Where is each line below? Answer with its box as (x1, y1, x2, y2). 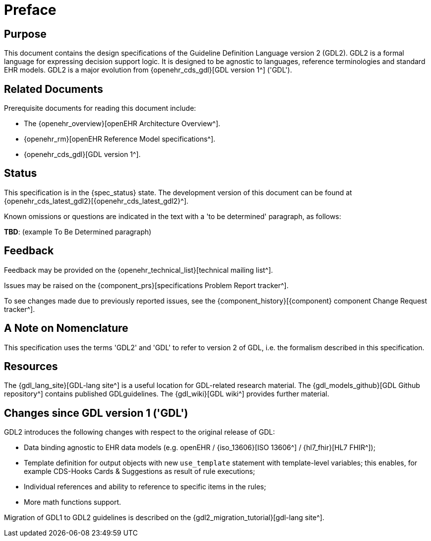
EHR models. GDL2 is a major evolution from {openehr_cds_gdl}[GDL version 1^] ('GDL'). (4, 66, 292, 75)
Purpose (4, 27, 47, 40)
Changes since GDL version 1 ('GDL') (4, 406, 188, 419)
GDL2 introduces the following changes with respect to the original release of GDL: (4, 428, 275, 437)
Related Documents (4, 82, 103, 95)
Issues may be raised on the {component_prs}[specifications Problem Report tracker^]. (4, 281, 289, 290)
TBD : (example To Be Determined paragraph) (4, 227, 152, 236)
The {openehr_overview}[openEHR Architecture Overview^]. (24, 119, 221, 128)
